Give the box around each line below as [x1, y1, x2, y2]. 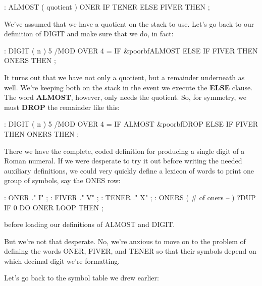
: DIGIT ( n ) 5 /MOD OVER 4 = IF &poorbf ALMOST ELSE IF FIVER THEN [4, 45, 258, 55]
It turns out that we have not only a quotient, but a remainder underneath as [4, 72, 245, 82]
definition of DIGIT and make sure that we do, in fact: [4, 28, 174, 39]
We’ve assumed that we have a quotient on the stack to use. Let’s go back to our [4, 18, 254, 29]
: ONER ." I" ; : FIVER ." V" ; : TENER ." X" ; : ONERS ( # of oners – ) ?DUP [4, 192, 256, 202]
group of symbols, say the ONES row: [4, 175, 121, 186]
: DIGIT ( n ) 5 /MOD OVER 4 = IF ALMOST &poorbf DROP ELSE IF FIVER [4, 119, 258, 129]
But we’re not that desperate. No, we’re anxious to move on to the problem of [4, 236, 246, 246]
